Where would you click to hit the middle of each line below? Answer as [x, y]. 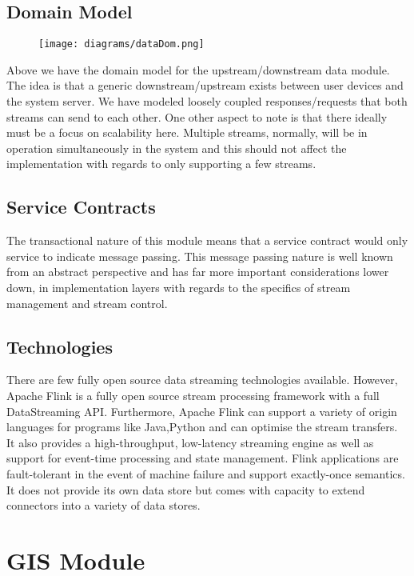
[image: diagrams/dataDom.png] [121, 44]
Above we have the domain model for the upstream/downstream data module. [198, 69]
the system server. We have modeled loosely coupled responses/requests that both [207, 101]
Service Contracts [81, 207]
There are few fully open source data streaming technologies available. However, [202, 380]
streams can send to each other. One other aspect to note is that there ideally [197, 116]
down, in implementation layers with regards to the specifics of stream [179, 287]
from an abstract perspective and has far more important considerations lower [198, 272]
